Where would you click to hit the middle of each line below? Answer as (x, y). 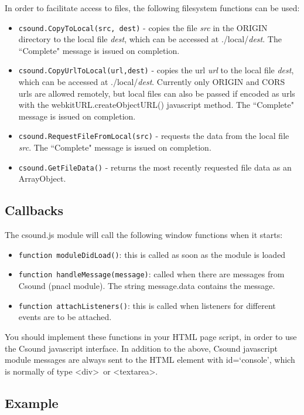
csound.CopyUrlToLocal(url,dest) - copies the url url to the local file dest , (156, 70)
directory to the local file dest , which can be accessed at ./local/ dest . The (150, 39)
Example (32, 402)
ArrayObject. (42, 178)
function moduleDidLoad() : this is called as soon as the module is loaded (152, 254)
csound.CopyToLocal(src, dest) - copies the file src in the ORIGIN (143, 27)
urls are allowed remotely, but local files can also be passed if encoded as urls (157, 93)
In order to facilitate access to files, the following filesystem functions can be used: (152, 8)
